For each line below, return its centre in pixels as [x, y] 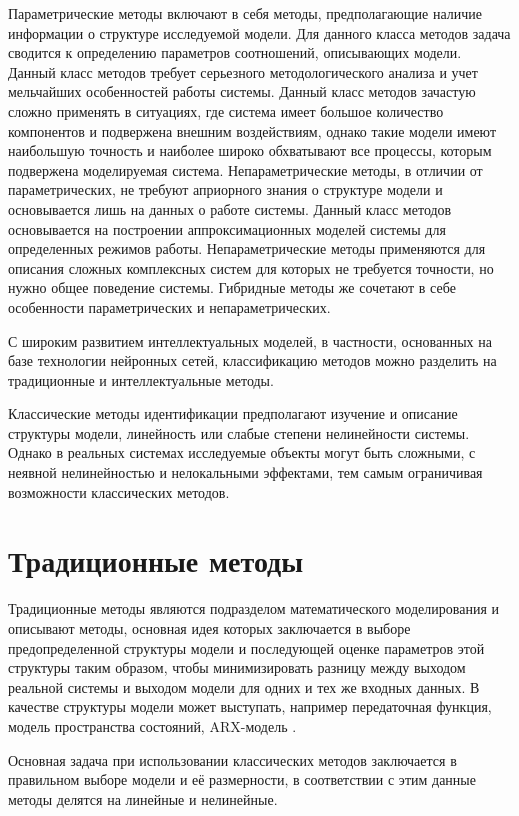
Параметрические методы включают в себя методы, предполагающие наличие [245, 13]
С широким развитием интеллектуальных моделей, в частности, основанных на [250, 340]
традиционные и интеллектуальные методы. [141, 379]
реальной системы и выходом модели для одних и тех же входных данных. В [244, 686]
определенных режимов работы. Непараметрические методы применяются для [247, 248]
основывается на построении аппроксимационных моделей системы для [227, 228]
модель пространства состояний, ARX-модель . [152, 725]
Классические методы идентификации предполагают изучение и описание [233, 413]
